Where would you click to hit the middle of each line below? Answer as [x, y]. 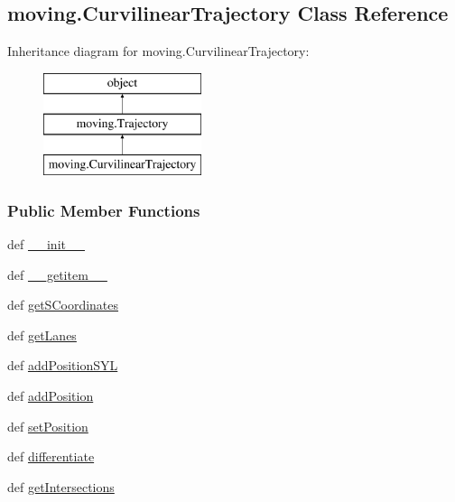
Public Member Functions [104, 210]
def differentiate [51, 456]
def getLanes [42, 335]
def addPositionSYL [63, 365]
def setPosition [48, 426]
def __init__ [46, 243]
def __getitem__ [57, 274]
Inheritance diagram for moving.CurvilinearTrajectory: [158, 51]
